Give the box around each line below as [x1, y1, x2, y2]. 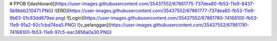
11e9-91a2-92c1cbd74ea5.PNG [9, 22, 74, 28]
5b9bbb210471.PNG [9, 8, 52, 14]
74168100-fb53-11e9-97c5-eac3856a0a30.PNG [9, 29, 110, 35]
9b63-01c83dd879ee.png [9, 15, 64, 21]
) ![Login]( [63, 15, 85, 21]
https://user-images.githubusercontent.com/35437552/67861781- [110, 22, 249, 28]
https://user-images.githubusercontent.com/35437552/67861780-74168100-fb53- [84, 15, 259, 21]
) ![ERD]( [51, 8, 70, 14]
